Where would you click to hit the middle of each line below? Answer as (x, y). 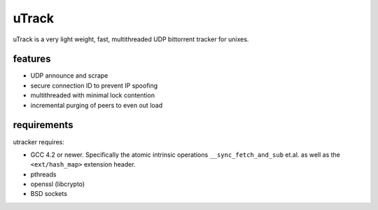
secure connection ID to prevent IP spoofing (94, 85)
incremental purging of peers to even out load (97, 105)
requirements (43, 125)
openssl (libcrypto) (58, 184)
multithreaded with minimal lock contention (93, 95)
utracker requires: (38, 142)
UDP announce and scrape (69, 76)
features (32, 59)
